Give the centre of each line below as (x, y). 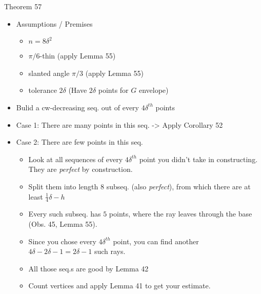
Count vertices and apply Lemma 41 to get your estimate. (119, 286)
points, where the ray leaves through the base (180, 214)
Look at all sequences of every (76, 159)
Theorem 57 (23, 6)
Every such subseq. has (65, 214)
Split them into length (63, 186)
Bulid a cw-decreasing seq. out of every (77, 107)
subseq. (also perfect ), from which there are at (178, 186)
